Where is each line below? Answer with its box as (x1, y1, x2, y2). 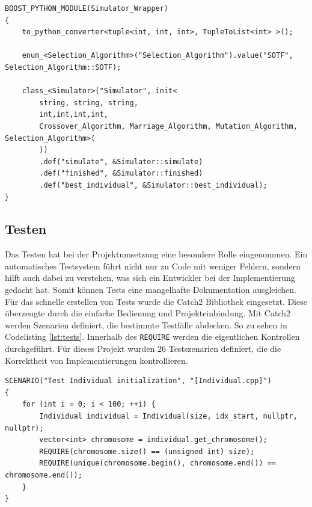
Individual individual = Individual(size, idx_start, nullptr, (39, 412, 298, 421)
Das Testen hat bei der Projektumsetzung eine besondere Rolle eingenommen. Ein (5, 248, 308, 260)
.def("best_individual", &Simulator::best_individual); (39, 180, 268, 189)
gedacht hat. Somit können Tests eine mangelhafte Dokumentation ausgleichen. (5, 283, 296, 296)
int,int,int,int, (39, 110, 108, 119)
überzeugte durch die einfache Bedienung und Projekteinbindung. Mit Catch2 (5, 307, 291, 319)
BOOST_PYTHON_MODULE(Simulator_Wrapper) (5, 4, 169, 13)
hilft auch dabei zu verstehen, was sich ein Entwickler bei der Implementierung (5, 271, 295, 284)
